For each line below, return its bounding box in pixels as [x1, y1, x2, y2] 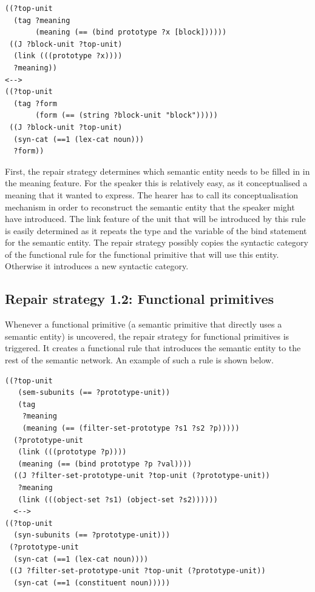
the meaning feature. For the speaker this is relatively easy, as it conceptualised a [5, 177, 308, 189]
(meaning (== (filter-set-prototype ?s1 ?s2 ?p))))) [22, 424, 240, 433]
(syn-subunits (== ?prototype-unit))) [13, 531, 171, 540]
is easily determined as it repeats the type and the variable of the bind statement [5, 224, 307, 237]
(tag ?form [13, 99, 57, 108]
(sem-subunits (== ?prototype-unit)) [18, 388, 171, 397]
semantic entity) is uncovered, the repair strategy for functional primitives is [5, 329, 290, 342]
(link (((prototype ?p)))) [18, 448, 127, 457]
